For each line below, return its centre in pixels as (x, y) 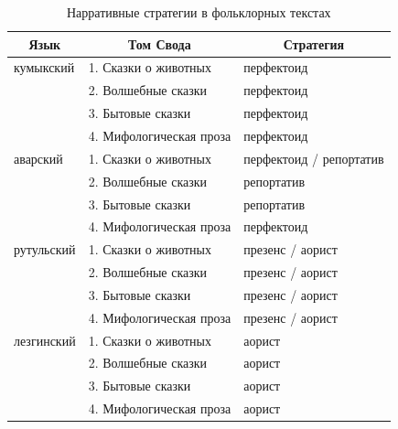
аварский (38, 158)
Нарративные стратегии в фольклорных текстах (199, 12)
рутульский (45, 249)
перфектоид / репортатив (314, 158)
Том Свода (160, 43)
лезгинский (45, 340)
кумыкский (44, 67)
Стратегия (314, 43)
